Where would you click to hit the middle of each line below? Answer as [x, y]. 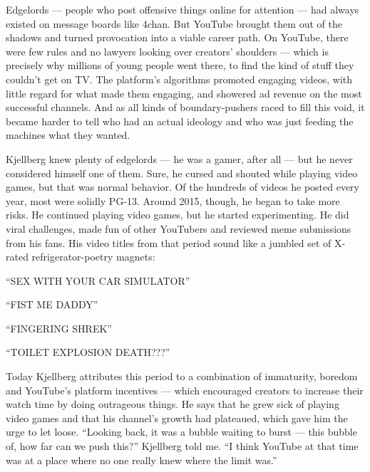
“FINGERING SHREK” [59, 328]
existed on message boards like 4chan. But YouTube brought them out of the [174, 23]
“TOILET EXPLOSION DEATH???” [88, 352]
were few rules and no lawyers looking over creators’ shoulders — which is [167, 51]
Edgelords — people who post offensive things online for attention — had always [183, 9]
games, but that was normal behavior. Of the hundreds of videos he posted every [183, 187]
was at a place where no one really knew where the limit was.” [142, 460]
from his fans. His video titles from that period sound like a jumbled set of [169, 242]
